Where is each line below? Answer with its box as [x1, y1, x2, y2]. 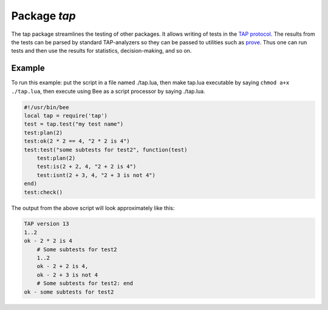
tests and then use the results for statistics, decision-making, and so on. [11, 47, 192, 55]
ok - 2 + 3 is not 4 [36, 271, 98, 278]
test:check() [24, 189, 63, 195]
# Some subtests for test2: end [36, 280, 134, 287]
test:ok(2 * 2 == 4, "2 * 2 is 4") [24, 138, 130, 145]
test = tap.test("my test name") [24, 121, 124, 127]
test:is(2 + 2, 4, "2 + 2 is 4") [36, 163, 137, 170]
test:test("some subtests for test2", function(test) [24, 146, 188, 153]
